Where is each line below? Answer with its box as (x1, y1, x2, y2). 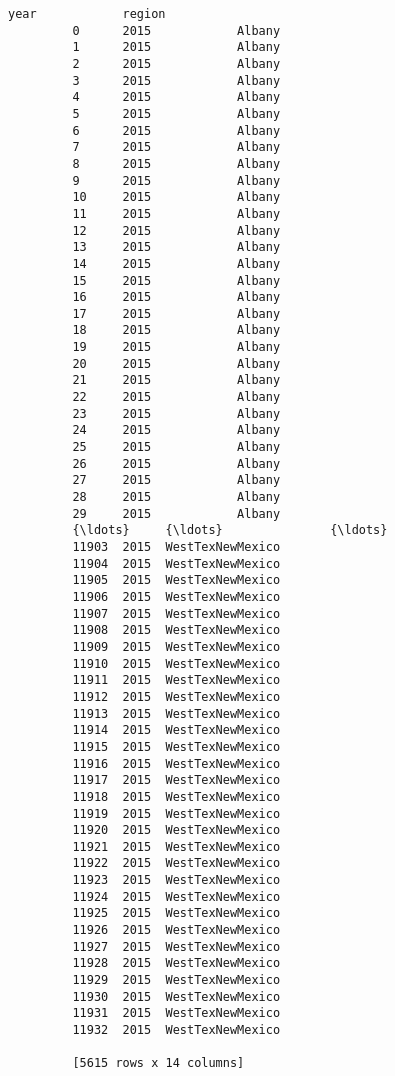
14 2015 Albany (72, 256, 281, 271)
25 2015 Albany (72, 440, 281, 455)
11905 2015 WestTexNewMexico (72, 573, 281, 588)
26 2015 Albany (72, 456, 281, 471)
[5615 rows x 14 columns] (72, 1056, 245, 1071)
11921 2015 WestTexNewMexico (72, 839, 281, 854)
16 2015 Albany (72, 290, 281, 305)
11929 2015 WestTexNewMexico (72, 973, 281, 988)
